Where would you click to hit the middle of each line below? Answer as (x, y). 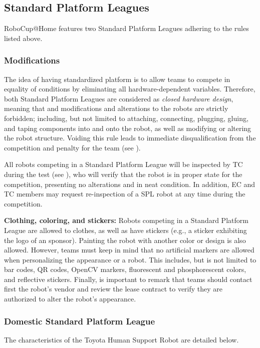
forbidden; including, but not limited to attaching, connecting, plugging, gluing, (126, 118)
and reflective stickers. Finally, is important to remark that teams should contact (128, 279)
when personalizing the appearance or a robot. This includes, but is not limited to (130, 259)
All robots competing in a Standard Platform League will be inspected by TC (123, 164)
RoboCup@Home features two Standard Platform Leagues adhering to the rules (126, 28)
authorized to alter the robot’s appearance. (70, 299)
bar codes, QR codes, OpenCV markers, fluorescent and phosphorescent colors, (125, 269)
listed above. (23, 38)
